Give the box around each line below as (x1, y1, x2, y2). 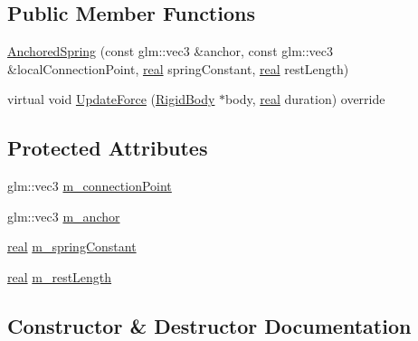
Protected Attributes (7, 134, 208, 162)
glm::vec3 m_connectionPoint (7, 176, 172, 195)
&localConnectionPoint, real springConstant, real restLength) (7, 59, 349, 78)
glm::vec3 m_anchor (7, 206, 120, 225)
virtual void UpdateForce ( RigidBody (7, 90, 215, 109)
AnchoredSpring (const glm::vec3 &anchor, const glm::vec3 (7, 42, 334, 61)
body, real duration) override (225, 90, 385, 109)
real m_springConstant (7, 237, 137, 256)
